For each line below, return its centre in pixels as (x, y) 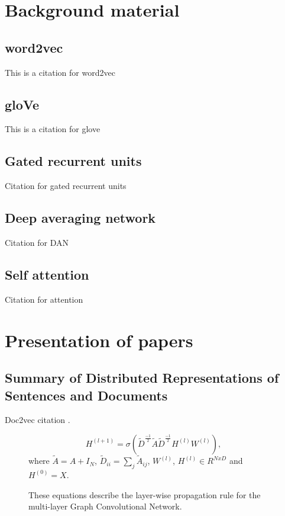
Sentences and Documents (86, 395)
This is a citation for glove (53, 129)
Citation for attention (44, 299)
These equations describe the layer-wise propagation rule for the (145, 494)
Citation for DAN (37, 242)
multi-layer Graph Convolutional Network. (105, 506)
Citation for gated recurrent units (66, 186)
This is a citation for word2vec (60, 72)
